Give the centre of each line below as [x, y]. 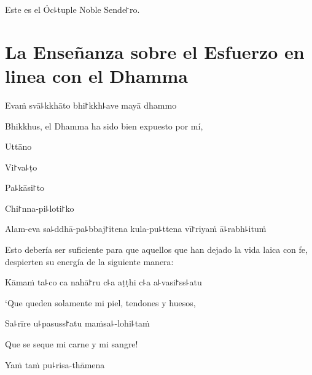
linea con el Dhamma [96, 75]
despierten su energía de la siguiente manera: [89, 261]
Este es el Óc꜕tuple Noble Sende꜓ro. [72, 9]
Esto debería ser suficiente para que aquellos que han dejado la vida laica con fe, [156, 249]
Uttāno [18, 146]
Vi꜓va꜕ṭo [21, 167]
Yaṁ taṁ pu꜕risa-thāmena [55, 364]
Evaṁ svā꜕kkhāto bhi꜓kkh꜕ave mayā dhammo [91, 105]
